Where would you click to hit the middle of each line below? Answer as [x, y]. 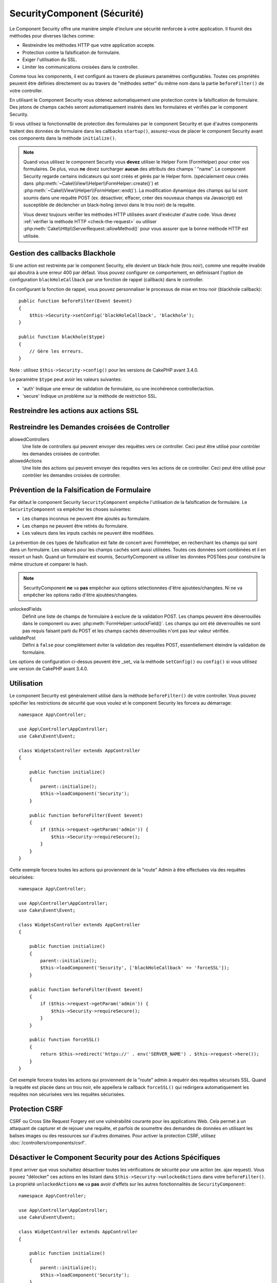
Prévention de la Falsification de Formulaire [80, 490]
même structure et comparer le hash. [49, 564]
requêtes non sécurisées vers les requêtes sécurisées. [67, 1094]
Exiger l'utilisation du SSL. [50, 60]
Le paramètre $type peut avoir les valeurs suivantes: [66, 379]
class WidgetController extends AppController [78, 1232]
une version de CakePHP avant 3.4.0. [49, 669]
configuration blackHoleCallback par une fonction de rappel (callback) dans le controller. [106, 280]
